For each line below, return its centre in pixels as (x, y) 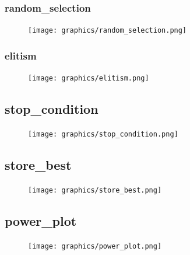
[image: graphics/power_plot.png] (95, 246)
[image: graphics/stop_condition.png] (103, 134)
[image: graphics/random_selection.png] (108, 31)
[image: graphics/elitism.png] (89, 78)
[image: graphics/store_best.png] (95, 190)
